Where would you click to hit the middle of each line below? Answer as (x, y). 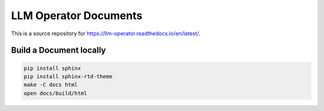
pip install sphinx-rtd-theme (68, 76)
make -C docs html (51, 85)
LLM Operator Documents (77, 16)
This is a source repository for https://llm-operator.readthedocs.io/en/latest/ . (106, 33)
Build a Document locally (58, 50)
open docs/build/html (55, 93)
